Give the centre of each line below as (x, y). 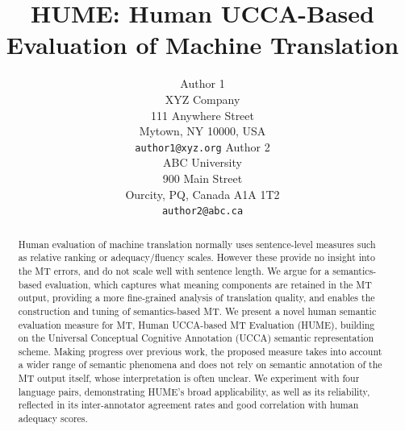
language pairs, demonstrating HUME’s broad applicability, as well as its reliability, (194, 391)
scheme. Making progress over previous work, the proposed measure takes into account (200, 351)
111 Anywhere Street (202, 115)
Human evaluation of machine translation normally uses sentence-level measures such (197, 244)
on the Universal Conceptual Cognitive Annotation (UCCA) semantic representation (196, 338)
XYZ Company (202, 99)
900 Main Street (202, 178)
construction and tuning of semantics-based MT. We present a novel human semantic (197, 311)
